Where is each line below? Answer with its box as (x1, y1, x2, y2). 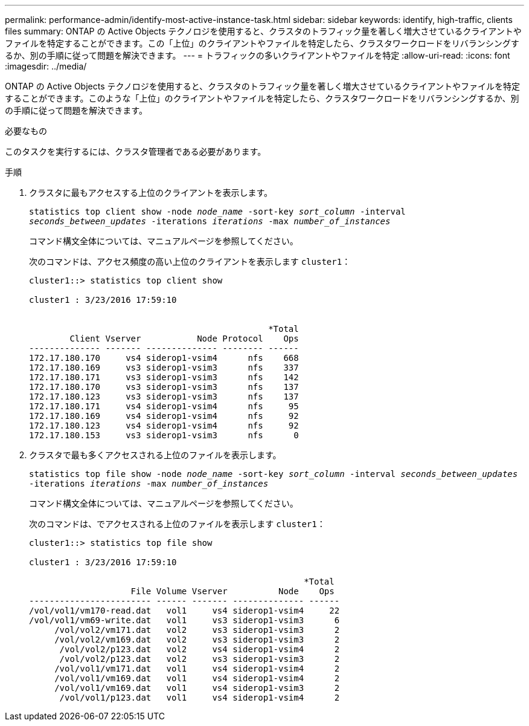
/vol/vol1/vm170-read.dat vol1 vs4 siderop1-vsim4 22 (29, 606, 340, 615)
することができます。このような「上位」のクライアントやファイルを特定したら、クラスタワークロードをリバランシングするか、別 (5, 93, 519, 103)
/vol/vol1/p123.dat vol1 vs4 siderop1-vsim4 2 (59, 693, 340, 702)
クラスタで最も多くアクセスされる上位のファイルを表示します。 (29, 450, 281, 460)
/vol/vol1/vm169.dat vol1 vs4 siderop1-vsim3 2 (54, 683, 340, 693)
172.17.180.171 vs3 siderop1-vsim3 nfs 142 (29, 372, 299, 382)
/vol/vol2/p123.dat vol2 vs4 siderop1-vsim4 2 (59, 644, 340, 654)
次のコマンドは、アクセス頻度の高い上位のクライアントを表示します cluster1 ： (29, 256, 351, 267)
